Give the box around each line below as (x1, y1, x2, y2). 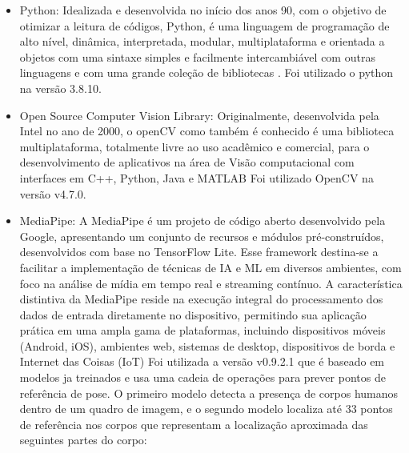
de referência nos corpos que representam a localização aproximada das (19, 415, 368, 432)
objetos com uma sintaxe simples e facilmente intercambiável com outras (19, 48, 375, 65)
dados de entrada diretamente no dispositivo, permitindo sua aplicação (19, 306, 367, 323)
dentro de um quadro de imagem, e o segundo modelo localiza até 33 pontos (19, 400, 393, 417)
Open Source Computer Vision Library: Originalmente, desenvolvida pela (19, 106, 379, 123)
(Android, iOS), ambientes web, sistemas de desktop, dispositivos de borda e (19, 337, 395, 354)
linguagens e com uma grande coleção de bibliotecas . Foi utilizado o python (19, 64, 394, 81)
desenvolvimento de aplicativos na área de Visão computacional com (19, 154, 355, 170)
